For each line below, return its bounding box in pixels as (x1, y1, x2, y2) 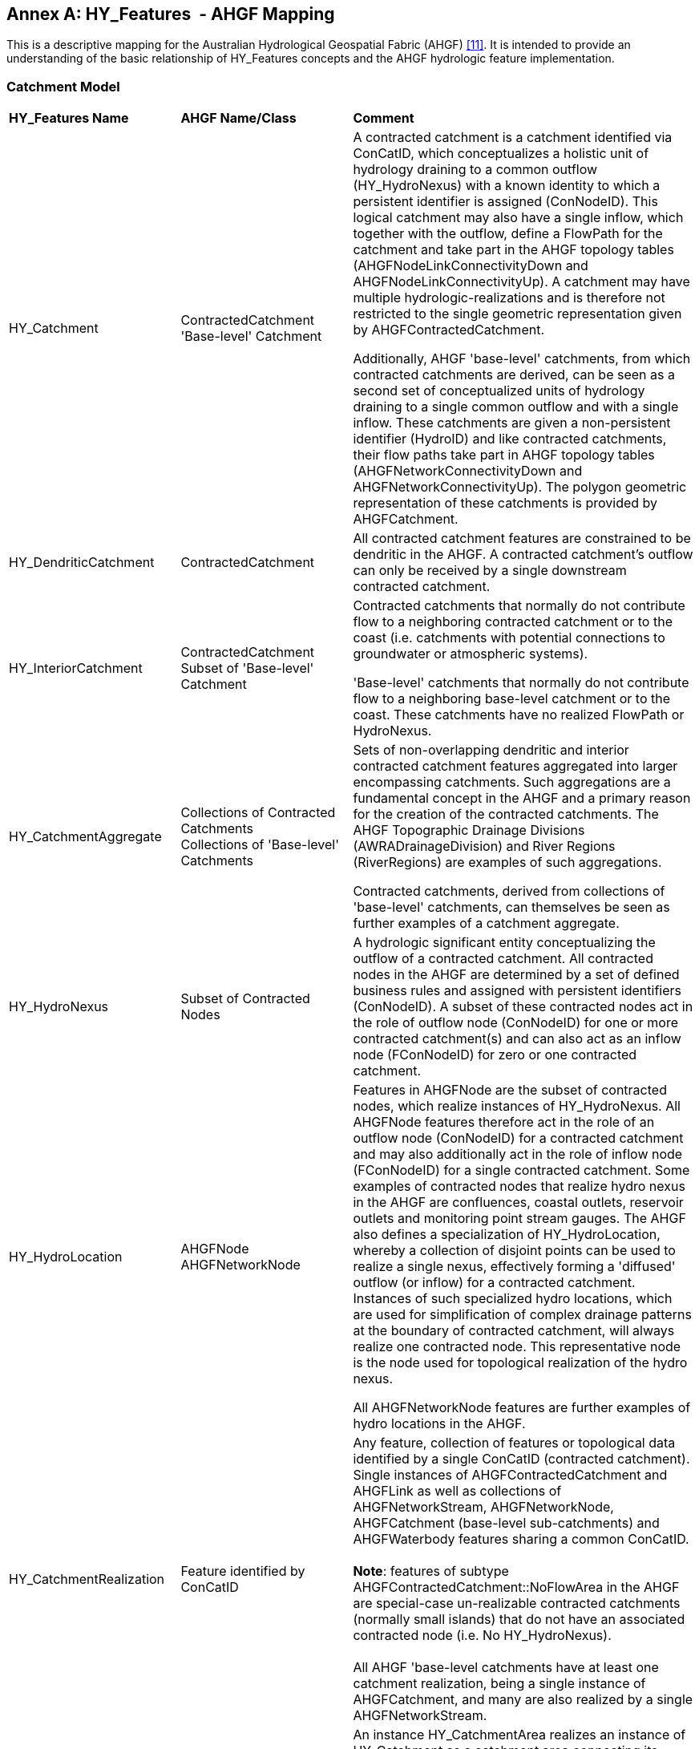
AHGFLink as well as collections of (353, 1483, 562, 1500)
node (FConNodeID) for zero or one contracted (353, 1047, 637, 1063)
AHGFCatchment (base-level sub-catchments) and (353, 1515, 660, 1532)
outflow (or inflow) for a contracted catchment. (353, 1274, 636, 1291)
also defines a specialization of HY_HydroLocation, (353, 1226, 661, 1243)
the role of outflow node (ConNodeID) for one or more (353, 1014, 679, 1031)
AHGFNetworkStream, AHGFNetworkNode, (353, 1499, 614, 1516)
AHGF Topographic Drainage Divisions (353, 822, 585, 839)
